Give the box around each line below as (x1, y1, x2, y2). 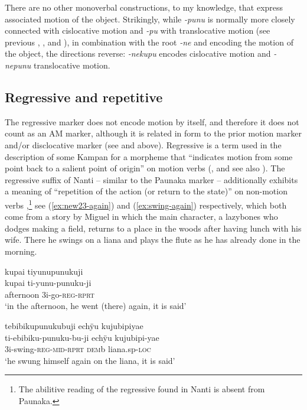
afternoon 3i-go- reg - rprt (5, 288, 94, 300)
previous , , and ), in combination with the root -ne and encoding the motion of (5, 35, 293, 48)
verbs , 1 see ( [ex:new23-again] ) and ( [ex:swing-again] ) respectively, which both (5, 197, 287, 211)
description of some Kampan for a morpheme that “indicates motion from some (5, 150, 293, 162)
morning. (5, 245, 37, 257)
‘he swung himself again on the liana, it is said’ (5, 354, 175, 366)
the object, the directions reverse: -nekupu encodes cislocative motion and (5, 47, 271, 60)
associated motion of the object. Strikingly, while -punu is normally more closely (5, 12, 295, 25)
